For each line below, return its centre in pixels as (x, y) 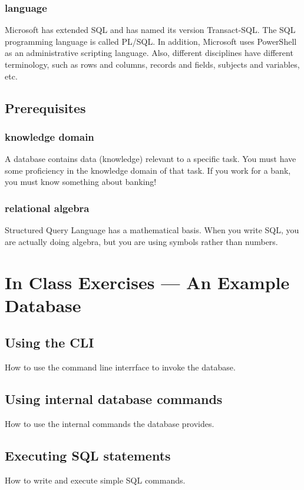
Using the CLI (49, 342)
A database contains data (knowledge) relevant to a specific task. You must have (151, 159)
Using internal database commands (114, 399)
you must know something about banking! (81, 182)
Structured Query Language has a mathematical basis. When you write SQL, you (152, 230)
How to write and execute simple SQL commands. (95, 480)
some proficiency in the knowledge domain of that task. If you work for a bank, (148, 170)
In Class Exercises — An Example (147, 282)
